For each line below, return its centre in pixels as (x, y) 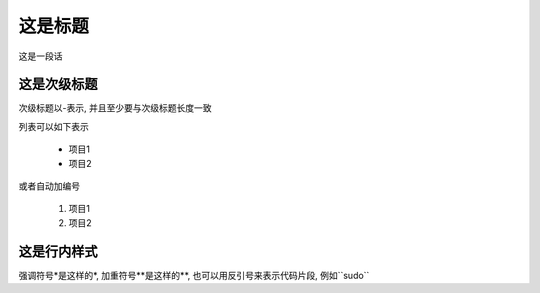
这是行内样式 (58, 251)
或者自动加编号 (49, 186)
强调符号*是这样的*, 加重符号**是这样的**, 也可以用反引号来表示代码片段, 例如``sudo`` (194, 275)
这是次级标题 (58, 84)
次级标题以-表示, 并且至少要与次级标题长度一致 (115, 108)
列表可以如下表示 (53, 126)
